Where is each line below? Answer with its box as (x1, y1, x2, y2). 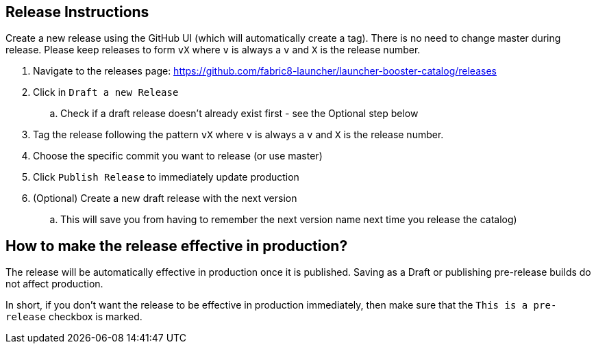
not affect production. (5, 278, 103, 290)
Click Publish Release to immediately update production (33, 171, 299, 183)
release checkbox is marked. (5, 311, 142, 323)
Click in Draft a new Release (33, 86, 179, 99)
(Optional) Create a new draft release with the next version (33, 192, 297, 205)
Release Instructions (5, 3, 149, 21)
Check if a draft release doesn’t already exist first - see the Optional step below (60, 107, 419, 120)
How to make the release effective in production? (5, 237, 348, 255)
